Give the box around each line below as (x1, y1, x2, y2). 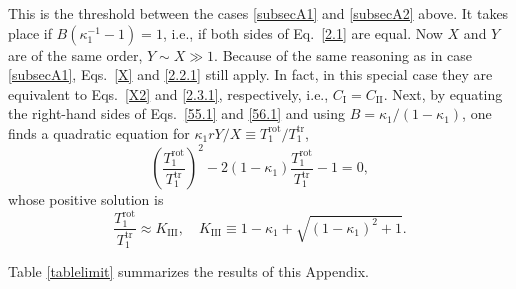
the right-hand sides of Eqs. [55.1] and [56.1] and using (8, 103, 346, 124)
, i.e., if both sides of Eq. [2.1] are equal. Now (162, 22, 443, 43)
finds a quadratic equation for (8, 122, 190, 143)
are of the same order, (8, 44, 143, 65)
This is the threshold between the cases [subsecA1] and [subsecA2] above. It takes (8, 3, 509, 23)
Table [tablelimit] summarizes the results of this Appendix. (8, 261, 369, 282)
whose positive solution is (8, 189, 164, 210)
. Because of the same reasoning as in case (214, 44, 473, 65)
